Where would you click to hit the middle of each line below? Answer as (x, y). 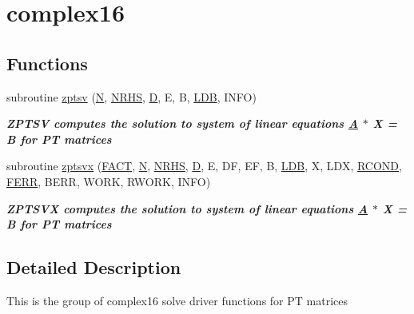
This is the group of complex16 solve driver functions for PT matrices (177, 300)
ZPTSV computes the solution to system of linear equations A (183, 123)
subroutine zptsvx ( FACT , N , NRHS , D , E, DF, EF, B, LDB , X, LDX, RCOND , (204, 166)
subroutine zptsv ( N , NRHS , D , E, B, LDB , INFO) (131, 96)
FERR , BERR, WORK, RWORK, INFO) (109, 181)
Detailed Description (94, 267)
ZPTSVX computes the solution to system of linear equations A (187, 208)
